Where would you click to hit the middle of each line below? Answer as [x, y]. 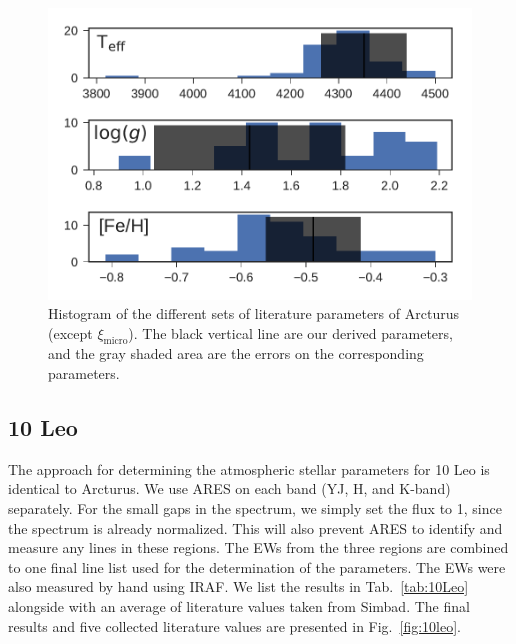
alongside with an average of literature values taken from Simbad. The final [239, 606]
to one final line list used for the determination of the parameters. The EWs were [257, 566]
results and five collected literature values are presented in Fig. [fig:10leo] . [234, 625]
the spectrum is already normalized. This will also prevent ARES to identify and [255, 527]
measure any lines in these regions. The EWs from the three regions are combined [258, 547]
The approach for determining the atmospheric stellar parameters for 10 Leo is [249, 468]
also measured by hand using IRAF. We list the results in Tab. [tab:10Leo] [238, 586]
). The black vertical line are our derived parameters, [290, 332]
